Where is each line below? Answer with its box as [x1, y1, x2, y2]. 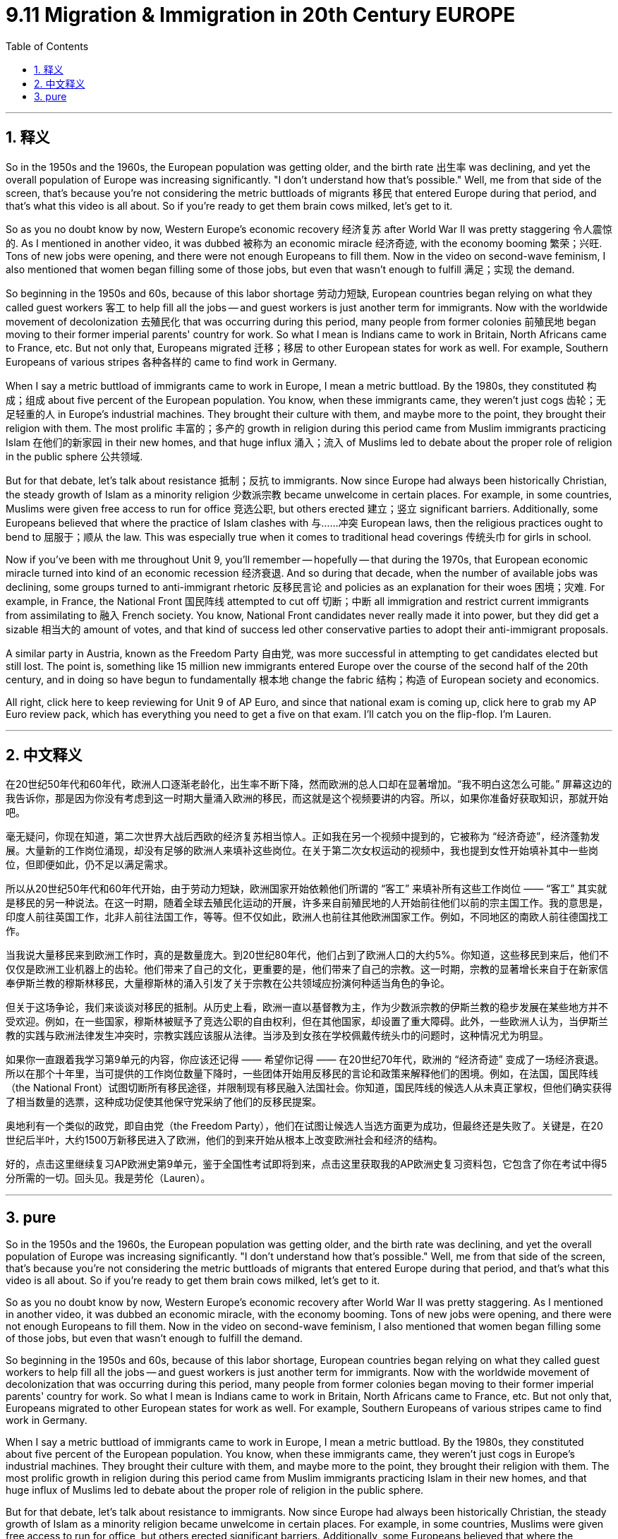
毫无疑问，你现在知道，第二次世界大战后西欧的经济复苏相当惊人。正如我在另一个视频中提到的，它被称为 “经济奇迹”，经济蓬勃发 [6, 830, 600, 843]
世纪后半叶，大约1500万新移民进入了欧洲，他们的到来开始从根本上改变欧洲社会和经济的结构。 [6, 1134, 443, 1146]
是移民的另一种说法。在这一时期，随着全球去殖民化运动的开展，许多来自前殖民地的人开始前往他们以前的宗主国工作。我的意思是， [6, 897, 608, 909]
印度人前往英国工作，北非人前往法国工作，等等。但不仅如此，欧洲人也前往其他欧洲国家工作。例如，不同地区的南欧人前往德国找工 [6, 911, 608, 923]
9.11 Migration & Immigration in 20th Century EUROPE [6, 3, 516, 27]
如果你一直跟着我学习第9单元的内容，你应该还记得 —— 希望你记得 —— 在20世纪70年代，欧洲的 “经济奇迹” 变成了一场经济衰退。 [6, 1053, 605, 1066]
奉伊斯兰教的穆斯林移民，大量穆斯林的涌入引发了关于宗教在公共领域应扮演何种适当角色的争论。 [6, 977, 450, 990]
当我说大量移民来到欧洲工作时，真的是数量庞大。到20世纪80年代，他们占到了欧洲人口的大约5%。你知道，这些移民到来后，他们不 [6, 949, 609, 962]
